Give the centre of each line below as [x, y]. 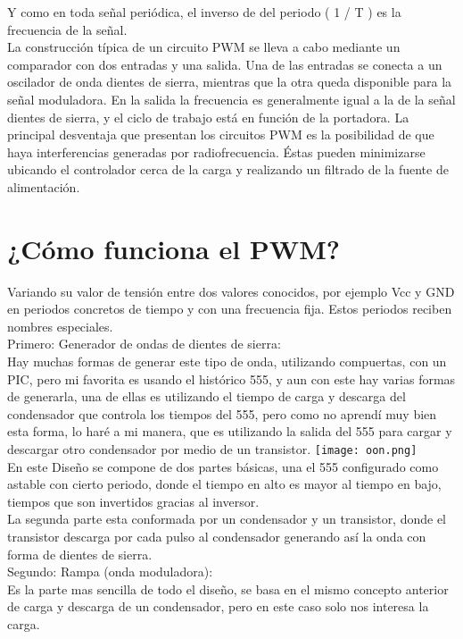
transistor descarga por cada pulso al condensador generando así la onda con [217, 537]
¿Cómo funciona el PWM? [174, 248]
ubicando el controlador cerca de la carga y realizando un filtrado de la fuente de [228, 169]
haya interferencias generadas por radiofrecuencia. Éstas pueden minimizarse [216, 151]
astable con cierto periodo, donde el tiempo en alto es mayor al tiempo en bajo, [224, 484]
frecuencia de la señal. [67, 29]
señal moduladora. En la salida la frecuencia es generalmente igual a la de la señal [231, 99]
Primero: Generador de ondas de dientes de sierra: [144, 344]
